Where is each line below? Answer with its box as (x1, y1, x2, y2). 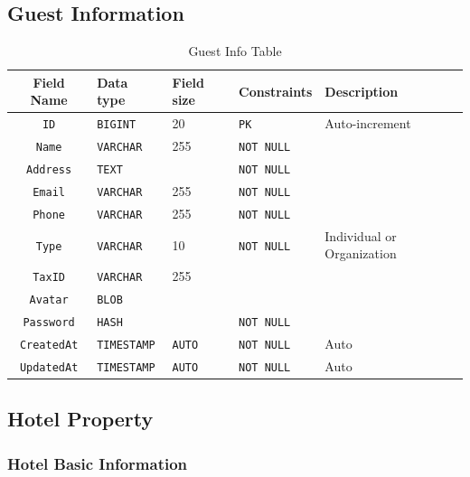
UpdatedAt (19, 360, 79, 374)
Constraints (239, 81, 313, 100)
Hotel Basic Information (7, 452, 188, 474)
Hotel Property (7, 405, 154, 433)
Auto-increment (324, 114, 411, 133)
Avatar (29, 294, 69, 307)
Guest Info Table (188, 42, 282, 61)
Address (26, 164, 72, 177)
